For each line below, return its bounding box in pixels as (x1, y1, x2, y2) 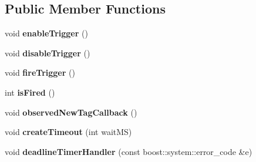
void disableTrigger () (5, 46, 90, 59)
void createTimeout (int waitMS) (5, 126, 132, 138)
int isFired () (5, 86, 55, 98)
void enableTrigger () (5, 27, 88, 39)
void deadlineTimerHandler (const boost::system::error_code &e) (5, 145, 252, 157)
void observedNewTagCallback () (5, 106, 137, 118)
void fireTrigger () (5, 66, 75, 79)
